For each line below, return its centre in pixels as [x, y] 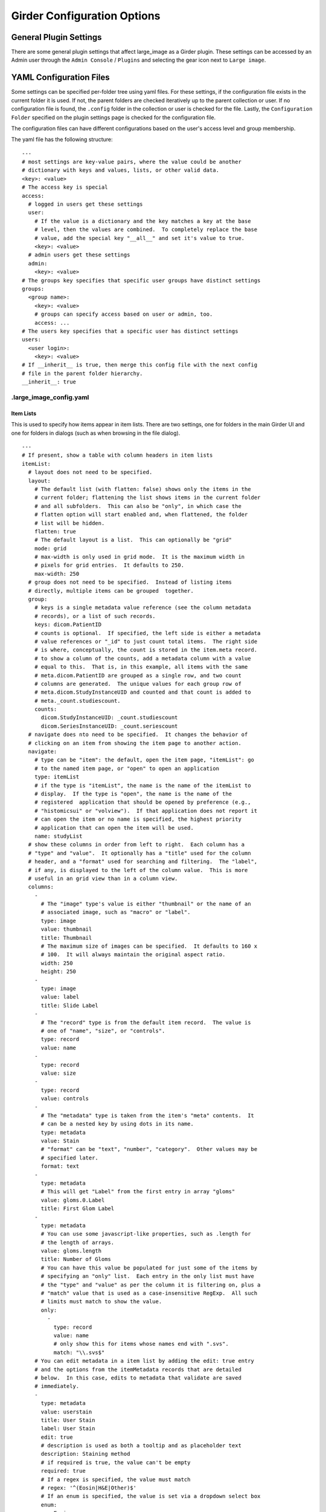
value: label [60, 997]
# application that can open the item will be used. [114, 828]
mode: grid [50, 548]
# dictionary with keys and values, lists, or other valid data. [121, 170]
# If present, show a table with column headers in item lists [117, 455]
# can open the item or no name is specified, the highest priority [138, 819]
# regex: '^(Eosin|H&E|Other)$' [89, 1488]
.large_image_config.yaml [50, 397]
